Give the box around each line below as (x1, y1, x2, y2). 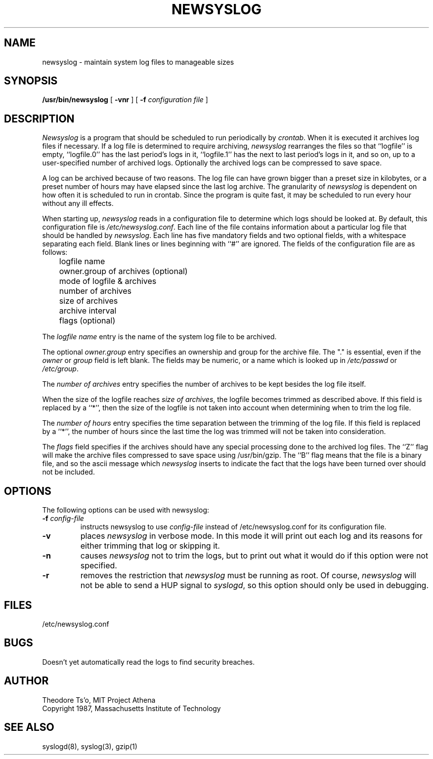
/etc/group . (42, 364, 79, 373)
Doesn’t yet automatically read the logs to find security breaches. (42, 657, 255, 666)
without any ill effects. (42, 199, 114, 208)
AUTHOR (4, 675, 49, 687)
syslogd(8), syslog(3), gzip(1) (42, 742, 137, 751)
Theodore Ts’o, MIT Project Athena (42, 695, 156, 704)
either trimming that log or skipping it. (80, 541, 220, 551)
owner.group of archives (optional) (59, 266, 188, 277)
